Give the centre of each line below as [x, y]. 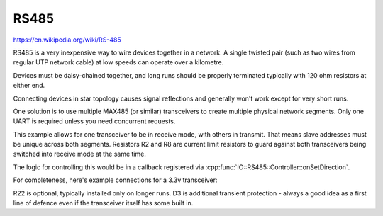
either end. [29, 86]
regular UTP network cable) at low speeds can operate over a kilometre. [118, 62]
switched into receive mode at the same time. [80, 154]
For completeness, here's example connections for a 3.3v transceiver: [115, 180]
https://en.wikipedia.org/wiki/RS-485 [67, 40]
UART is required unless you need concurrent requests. [94, 121]
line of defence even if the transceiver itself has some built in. [103, 203]
